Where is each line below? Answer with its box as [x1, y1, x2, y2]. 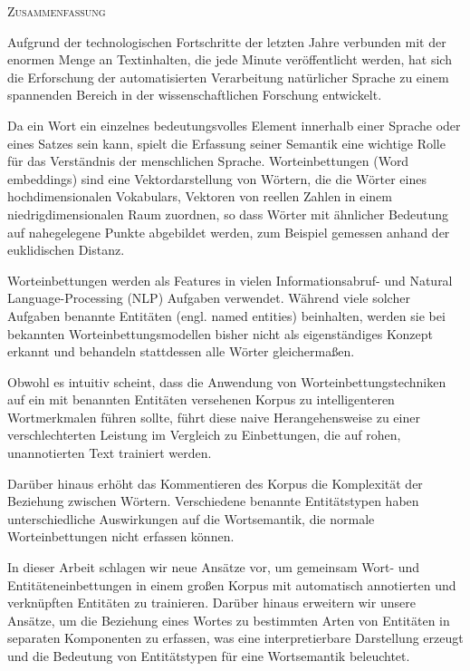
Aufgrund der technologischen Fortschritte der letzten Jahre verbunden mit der [7, 32, 446, 51]
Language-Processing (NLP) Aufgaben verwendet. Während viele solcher [7, 288, 410, 307]
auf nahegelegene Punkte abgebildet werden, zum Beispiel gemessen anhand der [7, 222, 450, 241]
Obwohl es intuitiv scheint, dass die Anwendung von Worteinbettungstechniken [7, 372, 446, 391]
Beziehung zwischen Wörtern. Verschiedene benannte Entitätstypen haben [7, 491, 419, 511]
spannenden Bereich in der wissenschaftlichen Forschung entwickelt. [7, 85, 382, 104]
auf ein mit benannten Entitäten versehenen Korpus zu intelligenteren [7, 390, 395, 409]
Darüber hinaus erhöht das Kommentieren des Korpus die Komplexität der [7, 473, 423, 492]
